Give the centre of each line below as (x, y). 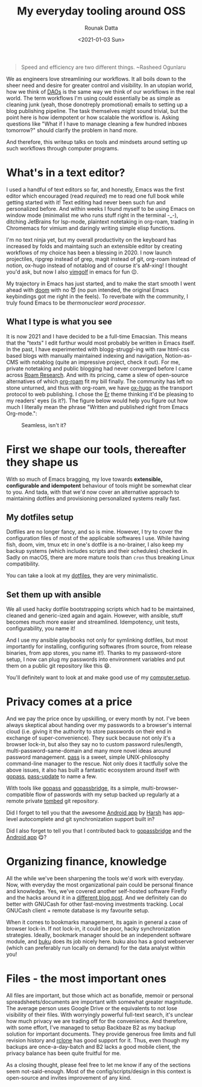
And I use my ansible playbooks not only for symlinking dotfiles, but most (97, 640)
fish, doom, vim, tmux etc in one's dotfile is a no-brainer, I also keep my (95, 544)
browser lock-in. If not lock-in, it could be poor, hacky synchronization (93, 929)
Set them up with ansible (54, 594)
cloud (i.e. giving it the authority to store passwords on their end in (89, 732)
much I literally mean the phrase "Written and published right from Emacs (97, 407)
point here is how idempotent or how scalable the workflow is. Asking (93, 117)
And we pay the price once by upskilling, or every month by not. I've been (98, 719)
